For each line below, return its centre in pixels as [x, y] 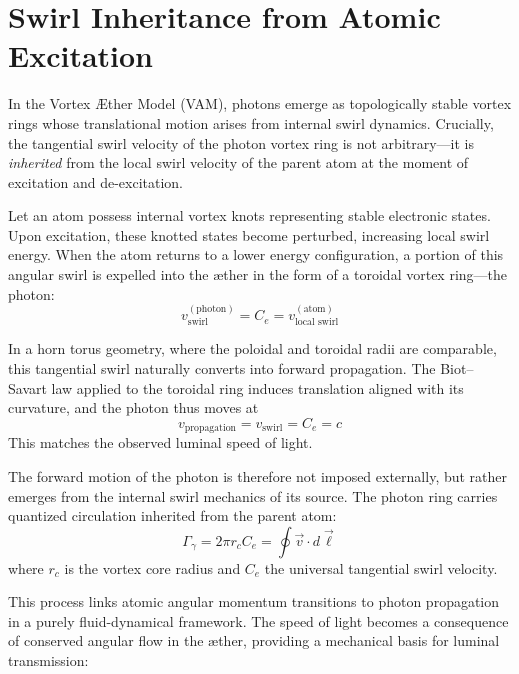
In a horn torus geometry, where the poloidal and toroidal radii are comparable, [252, 348]
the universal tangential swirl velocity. [381, 567]
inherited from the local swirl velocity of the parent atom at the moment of [238, 162]
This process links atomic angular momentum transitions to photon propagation [254, 601]
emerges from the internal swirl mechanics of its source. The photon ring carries [253, 495]
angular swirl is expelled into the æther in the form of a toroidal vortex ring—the [258, 274]
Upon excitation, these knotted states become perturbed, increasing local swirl [249, 234]
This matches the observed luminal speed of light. [160, 442]
